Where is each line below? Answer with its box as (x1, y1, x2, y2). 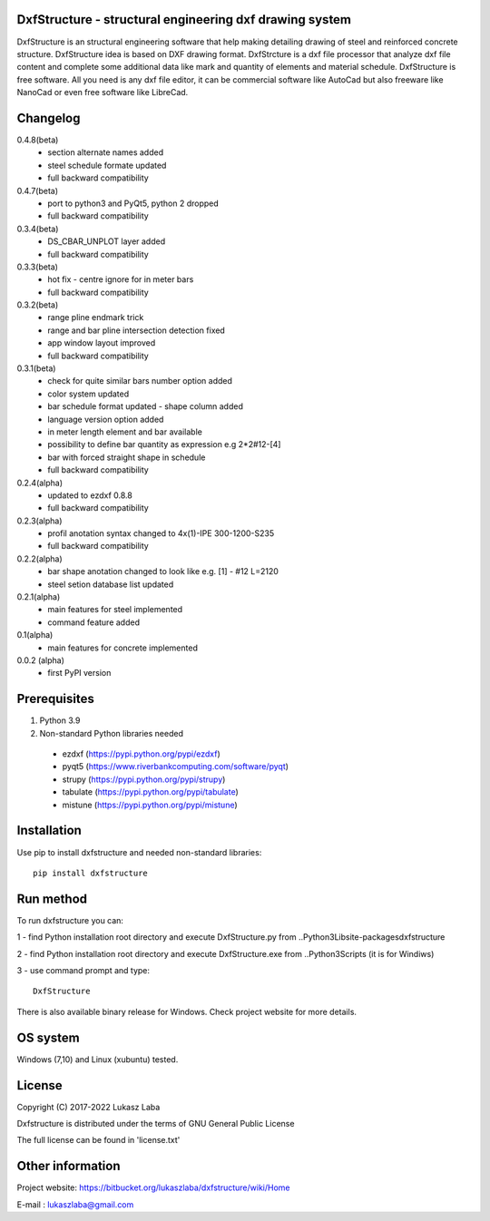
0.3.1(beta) (16, 363, 56, 374)
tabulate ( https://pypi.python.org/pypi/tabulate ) (62, 786, 240, 797)
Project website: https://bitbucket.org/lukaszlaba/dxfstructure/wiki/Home (16, 1182, 290, 1193)
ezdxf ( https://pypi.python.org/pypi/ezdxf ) (62, 748, 221, 759)
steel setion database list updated (47, 579, 174, 590)
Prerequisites (16, 691, 94, 707)
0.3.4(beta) (16, 223, 59, 234)
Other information (16, 1158, 121, 1174)
